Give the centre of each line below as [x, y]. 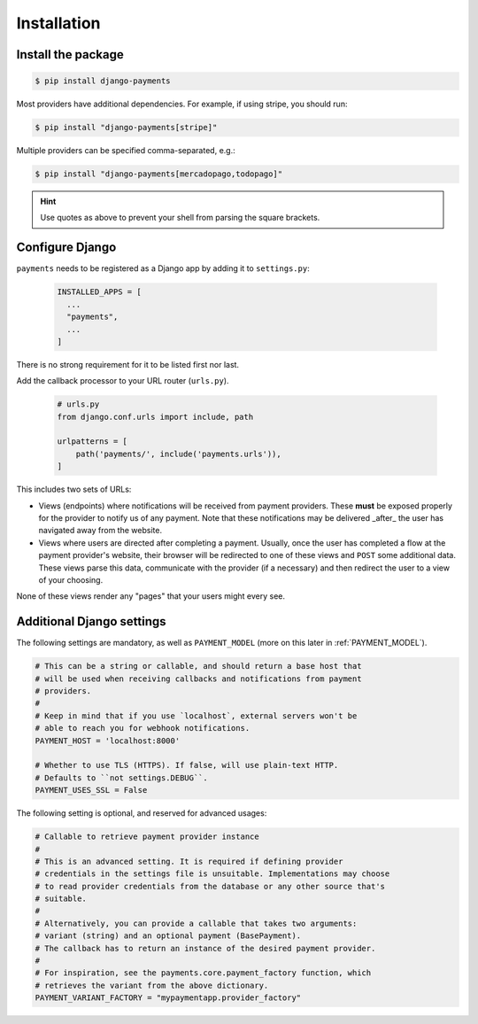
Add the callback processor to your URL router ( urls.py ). [123, 381]
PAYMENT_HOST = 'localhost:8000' [108, 741]
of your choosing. [71, 579]
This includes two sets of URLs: [74, 489]
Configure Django [66, 248]
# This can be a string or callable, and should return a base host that [198, 666]
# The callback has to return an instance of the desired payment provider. [205, 948]
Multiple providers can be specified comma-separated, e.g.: [126, 151]
